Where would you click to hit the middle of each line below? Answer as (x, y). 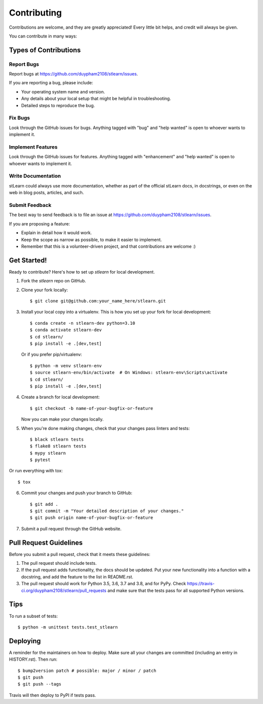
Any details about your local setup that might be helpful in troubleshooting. (96, 99)
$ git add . (44, 504)
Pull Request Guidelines (46, 543)
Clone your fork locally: (45, 290)
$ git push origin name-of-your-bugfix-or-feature (92, 518)
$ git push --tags (40, 684)
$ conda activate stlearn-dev (66, 330)
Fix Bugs (19, 118)
